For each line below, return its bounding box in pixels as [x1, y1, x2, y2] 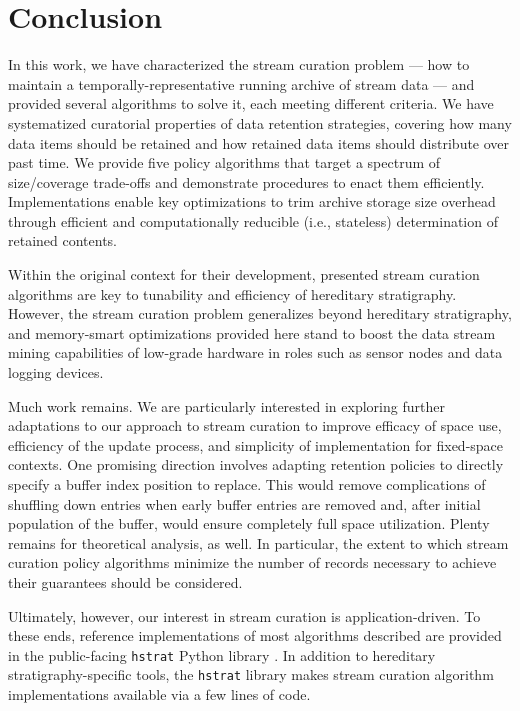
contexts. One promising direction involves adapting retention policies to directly [8, 454, 504, 475]
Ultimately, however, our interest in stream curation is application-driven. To [8, 605, 481, 626]
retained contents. [8, 230, 118, 251]
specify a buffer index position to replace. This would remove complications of [8, 474, 486, 494]
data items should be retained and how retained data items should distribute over [8, 132, 510, 153]
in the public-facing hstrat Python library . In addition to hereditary [8, 644, 436, 665]
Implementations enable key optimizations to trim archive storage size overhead [8, 191, 496, 212]
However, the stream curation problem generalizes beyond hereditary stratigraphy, [8, 303, 512, 324]
